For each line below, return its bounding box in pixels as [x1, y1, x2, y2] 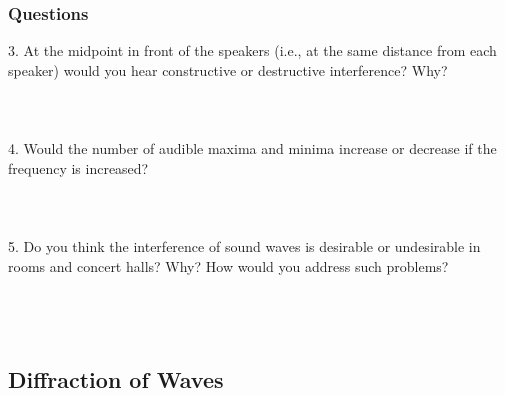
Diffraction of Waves [8, 363, 224, 394]
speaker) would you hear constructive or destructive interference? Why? [8, 59, 448, 80]
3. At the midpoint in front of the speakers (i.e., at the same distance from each [8, 40, 497, 61]
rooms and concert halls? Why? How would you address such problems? [8, 255, 449, 276]
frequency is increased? [8, 157, 149, 178]
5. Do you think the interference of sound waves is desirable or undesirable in [8, 236, 481, 257]
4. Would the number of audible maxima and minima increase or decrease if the [8, 138, 497, 159]
